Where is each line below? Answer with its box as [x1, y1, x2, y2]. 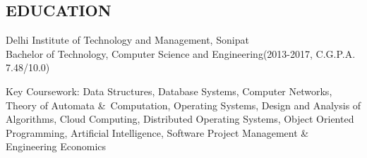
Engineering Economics [6, 139, 107, 154]
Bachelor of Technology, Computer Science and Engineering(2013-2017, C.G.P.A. [6, 46, 356, 61]
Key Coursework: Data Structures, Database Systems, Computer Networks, [6, 83, 332, 98]
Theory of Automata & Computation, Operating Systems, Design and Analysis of [6, 97, 361, 112]
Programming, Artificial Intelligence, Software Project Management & [6, 125, 309, 140]
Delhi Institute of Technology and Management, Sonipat [6, 32, 249, 47]
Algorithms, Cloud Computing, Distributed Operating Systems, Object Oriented [6, 111, 354, 126]
